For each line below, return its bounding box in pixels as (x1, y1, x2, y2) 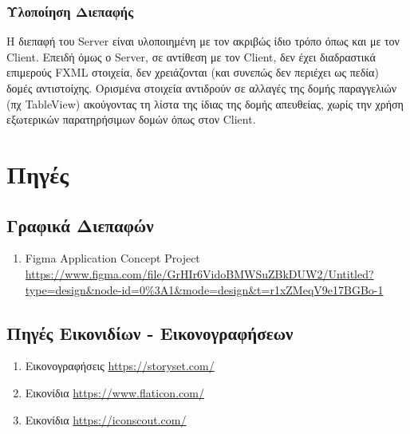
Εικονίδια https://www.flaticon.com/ (25, 384, 204, 400)
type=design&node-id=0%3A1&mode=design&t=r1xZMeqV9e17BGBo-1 (25, 281, 384, 298)
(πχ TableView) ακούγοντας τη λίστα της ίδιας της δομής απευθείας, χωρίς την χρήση (6, 95, 404, 112)
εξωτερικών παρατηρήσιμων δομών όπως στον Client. (6, 111, 256, 128)
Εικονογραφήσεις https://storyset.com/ (25, 357, 215, 374)
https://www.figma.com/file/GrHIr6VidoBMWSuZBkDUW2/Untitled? (25, 265, 374, 282)
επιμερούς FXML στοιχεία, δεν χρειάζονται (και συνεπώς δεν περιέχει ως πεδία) (6, 64, 379, 81)
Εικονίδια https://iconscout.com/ (25, 411, 187, 428)
